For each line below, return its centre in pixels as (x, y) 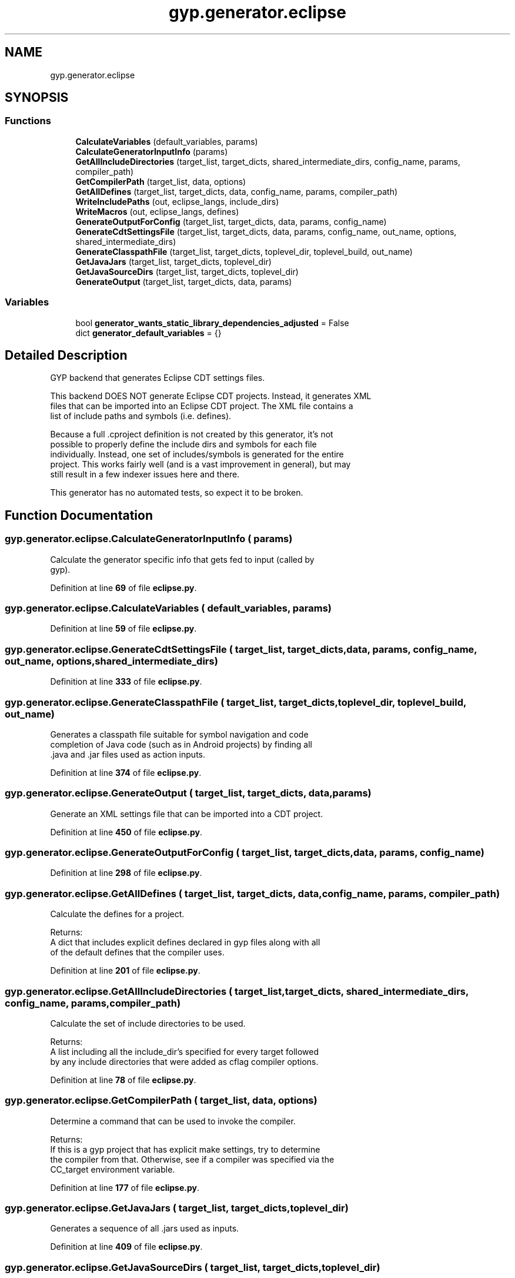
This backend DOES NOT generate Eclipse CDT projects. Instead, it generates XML (211, 396)
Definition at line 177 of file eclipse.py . (125, 1187)
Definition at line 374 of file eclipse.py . (126, 772)
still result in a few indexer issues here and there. (145, 474)
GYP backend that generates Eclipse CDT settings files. (158, 378)
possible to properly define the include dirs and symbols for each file (183, 444)
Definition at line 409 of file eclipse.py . (126, 1247)
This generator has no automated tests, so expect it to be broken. (177, 493)
